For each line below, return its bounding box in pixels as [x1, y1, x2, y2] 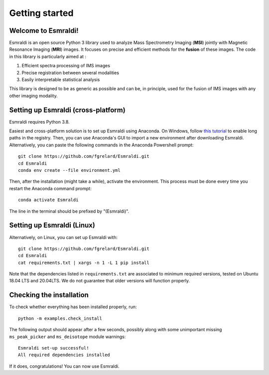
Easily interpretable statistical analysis [21, 77, 100, 83]
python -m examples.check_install [18, 315, 102, 321]
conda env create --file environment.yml [18, 167, 121, 173]
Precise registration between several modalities [21, 70, 120, 76]
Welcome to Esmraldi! [9, 26, 79, 35]
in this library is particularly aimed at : [9, 53, 87, 59]
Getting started [9, 7, 74, 18]
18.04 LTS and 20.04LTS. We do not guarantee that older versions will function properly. [9, 278, 190, 284]
